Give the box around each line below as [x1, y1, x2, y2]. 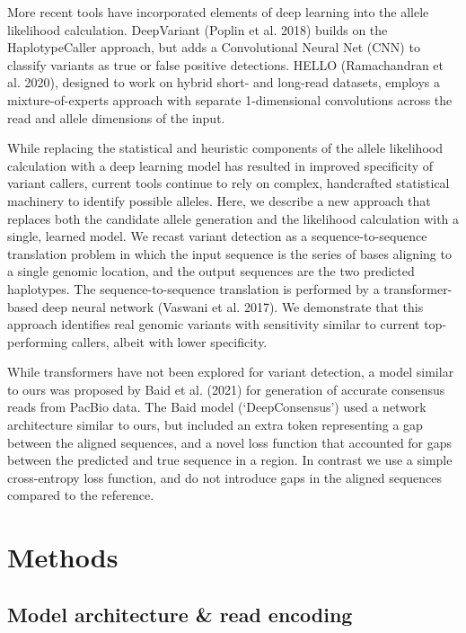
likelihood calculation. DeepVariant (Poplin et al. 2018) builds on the [7, 20, 388, 39]
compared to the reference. [7, 486, 154, 504]
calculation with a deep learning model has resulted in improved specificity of [7, 156, 434, 174]
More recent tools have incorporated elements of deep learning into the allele [7, 3, 429, 21]
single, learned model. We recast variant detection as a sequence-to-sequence [7, 227, 427, 245]
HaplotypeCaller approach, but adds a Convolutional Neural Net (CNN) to [7, 38, 420, 57]
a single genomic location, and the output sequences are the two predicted [7, 262, 415, 281]
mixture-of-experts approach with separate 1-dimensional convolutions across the [7, 90, 453, 109]
